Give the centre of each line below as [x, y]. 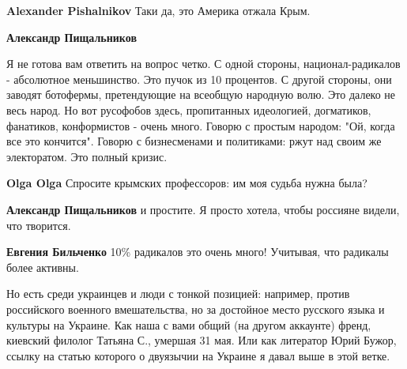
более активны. [43, 267]
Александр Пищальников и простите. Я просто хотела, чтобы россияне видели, [203, 209]
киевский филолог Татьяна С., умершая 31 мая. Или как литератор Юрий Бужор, [202, 340]
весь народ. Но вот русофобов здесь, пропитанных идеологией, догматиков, [189, 109]
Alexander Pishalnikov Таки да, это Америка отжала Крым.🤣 [160, 10]
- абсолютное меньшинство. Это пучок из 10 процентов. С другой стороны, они [199, 79]
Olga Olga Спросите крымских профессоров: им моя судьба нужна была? [187, 183]
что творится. [39, 225]
